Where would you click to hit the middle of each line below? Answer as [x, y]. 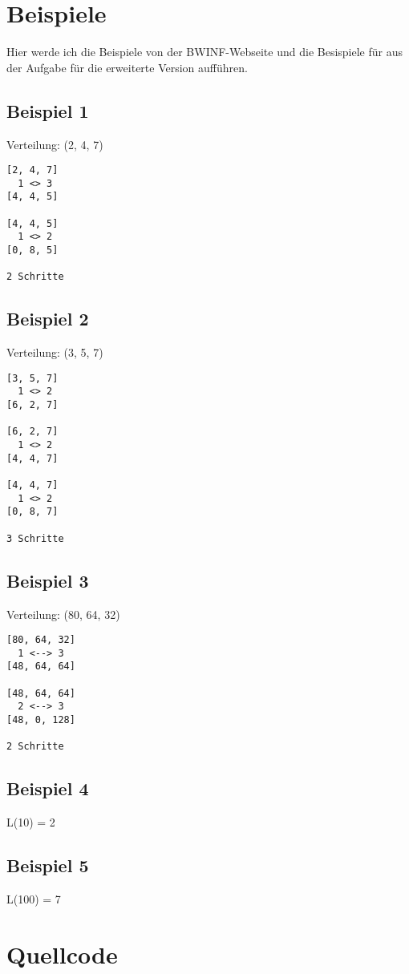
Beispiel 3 [48, 580]
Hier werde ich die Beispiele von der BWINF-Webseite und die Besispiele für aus [204, 52]
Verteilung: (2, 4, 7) [55, 144]
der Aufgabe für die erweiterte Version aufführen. [127, 67]
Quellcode [62, 954]
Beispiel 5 [48, 865]
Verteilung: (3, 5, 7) [55, 352]
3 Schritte [35, 538]
